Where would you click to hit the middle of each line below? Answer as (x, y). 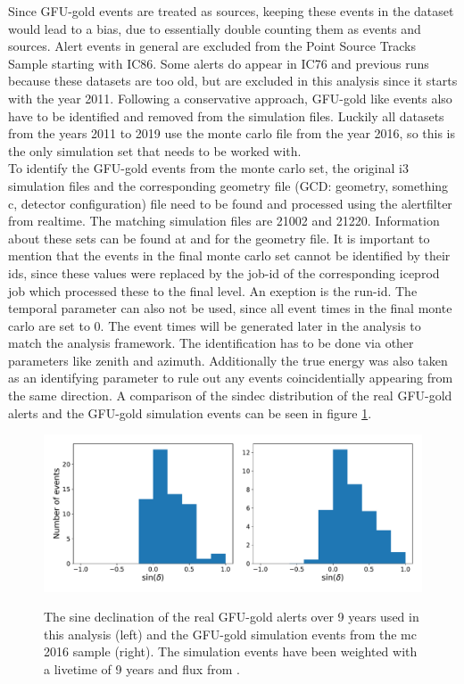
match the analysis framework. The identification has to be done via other (211, 343)
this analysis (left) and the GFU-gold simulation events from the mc (230, 634)
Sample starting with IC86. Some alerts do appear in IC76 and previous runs (219, 63)
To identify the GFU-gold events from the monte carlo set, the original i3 (208, 168)
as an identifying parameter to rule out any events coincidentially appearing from (231, 378)
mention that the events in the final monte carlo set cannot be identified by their (229, 255)
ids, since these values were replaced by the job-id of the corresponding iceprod (224, 272)
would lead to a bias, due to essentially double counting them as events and (215, 28)
